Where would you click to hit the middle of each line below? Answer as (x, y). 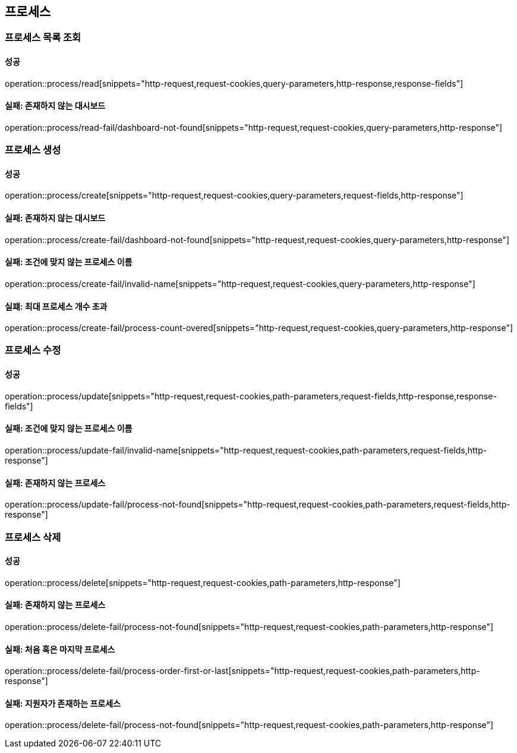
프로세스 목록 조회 (43, 38)
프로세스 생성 (33, 150)
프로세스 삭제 (33, 537)
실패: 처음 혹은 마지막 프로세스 (60, 649)
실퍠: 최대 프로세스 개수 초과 (56, 306)
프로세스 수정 (33, 350)
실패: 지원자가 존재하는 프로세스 (63, 703)
